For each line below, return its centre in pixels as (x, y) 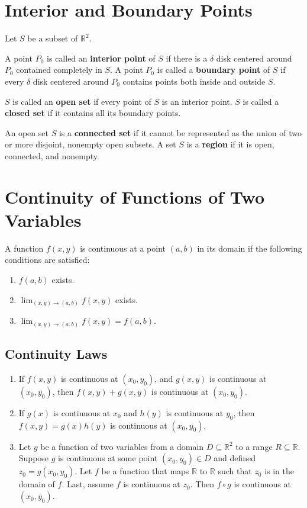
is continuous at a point (123, 248)
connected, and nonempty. (52, 155)
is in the (279, 471)
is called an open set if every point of (82, 101)
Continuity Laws (56, 353)
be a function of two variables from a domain (122, 446)
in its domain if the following (250, 248)
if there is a (187, 58)
